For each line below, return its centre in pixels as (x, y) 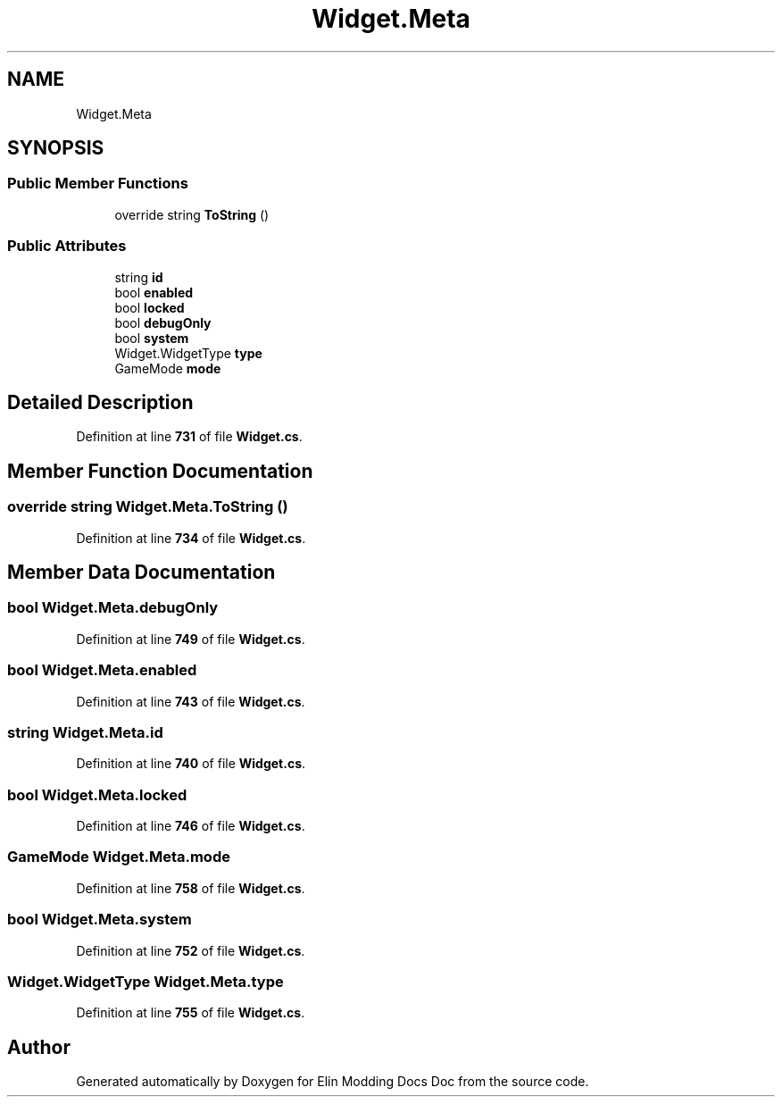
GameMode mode (168, 368)
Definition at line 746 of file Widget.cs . (191, 826)
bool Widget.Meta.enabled (102, 670)
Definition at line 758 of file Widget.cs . (191, 888)
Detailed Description (100, 402)
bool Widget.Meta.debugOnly (113, 608)
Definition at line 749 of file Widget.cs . (191, 639)
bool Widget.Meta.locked (97, 795)
